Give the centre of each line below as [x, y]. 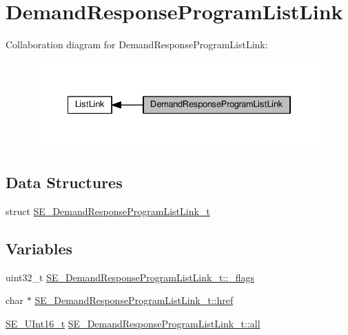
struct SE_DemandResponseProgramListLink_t [108, 211]
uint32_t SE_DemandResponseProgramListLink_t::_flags [130, 277]
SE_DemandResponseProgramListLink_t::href [134, 300]
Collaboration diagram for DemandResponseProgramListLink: [137, 44]
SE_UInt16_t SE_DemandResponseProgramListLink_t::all [133, 323]
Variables [39, 248]
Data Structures [64, 182]
